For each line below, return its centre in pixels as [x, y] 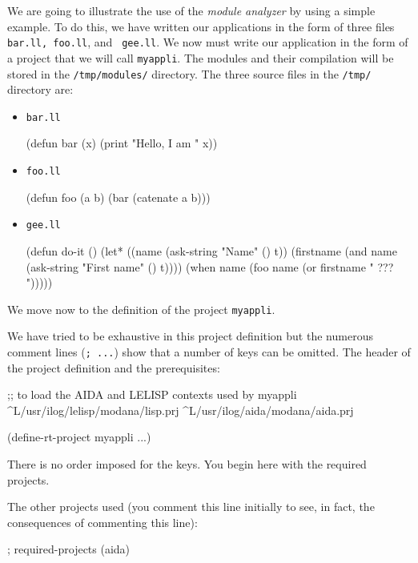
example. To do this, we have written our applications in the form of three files [201, 26]
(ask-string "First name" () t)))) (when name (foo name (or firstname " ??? [210, 266]
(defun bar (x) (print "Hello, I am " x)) [122, 143]
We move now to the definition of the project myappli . [141, 309]
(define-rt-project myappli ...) [79, 437]
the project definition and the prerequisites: [114, 367]
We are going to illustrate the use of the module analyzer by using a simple [191, 10]
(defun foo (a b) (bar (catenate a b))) [118, 197]
